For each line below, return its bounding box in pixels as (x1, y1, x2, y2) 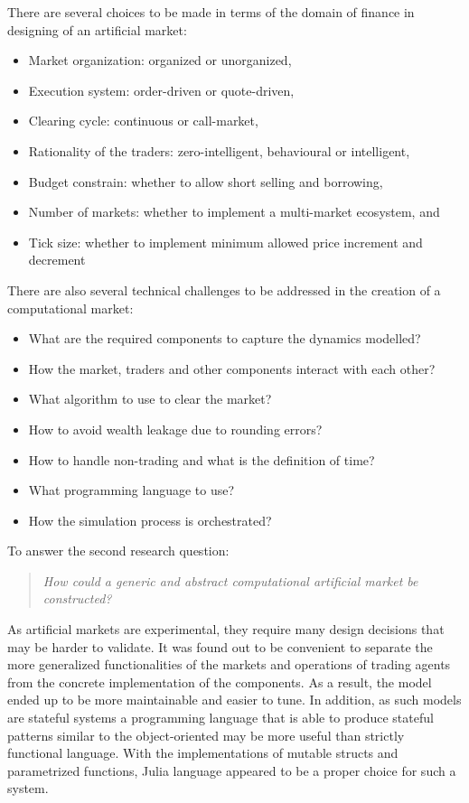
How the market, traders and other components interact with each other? (28, 359, 436, 378)
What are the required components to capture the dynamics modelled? (28, 329, 421, 348)
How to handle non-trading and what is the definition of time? (28, 450, 375, 469)
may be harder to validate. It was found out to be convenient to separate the (7, 637, 433, 656)
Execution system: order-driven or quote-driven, (28, 80, 295, 99)
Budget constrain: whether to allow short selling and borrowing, (28, 172, 383, 191)
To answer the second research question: (7, 541, 230, 560)
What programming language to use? (28, 481, 235, 500)
